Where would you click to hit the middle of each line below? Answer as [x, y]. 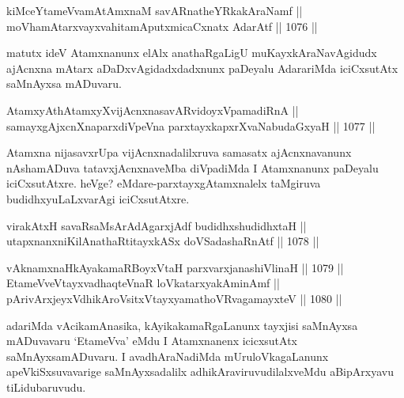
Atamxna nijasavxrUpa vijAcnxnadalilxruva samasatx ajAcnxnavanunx [179, 152]
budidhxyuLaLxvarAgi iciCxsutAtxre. [98, 198]
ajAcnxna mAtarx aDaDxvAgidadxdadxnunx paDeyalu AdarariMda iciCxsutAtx [202, 68]
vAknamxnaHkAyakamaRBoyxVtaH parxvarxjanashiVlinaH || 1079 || [175, 267]
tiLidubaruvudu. [46, 387]
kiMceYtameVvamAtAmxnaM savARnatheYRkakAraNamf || [155, 10]
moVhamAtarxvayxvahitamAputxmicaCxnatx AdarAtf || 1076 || [162, 26]
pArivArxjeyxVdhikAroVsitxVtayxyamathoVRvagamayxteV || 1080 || [174, 298]
